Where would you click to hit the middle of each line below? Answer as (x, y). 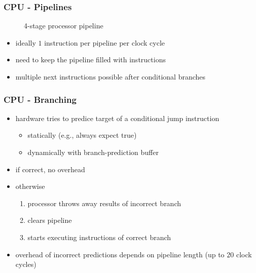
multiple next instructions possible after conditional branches (111, 76)
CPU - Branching (40, 99)
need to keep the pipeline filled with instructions (90, 60)
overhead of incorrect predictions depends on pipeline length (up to (120, 254)
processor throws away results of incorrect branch (104, 203)
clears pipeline (50, 220)
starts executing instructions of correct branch (99, 237)
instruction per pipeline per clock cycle (105, 42)
